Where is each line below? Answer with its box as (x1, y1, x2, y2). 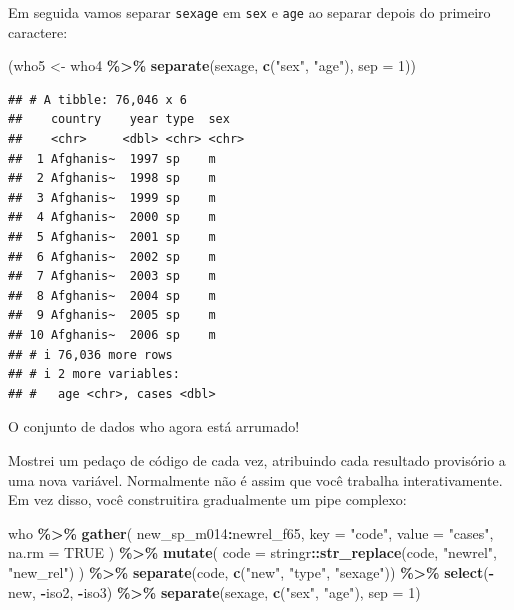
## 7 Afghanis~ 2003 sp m (8, 269, 216, 284)
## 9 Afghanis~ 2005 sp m (8, 308, 216, 323)
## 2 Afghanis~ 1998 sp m (8, 171, 216, 186)
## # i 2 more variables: (8, 367, 180, 382)
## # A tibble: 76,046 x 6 (8, 92, 187, 107)
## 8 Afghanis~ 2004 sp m (8, 288, 216, 303)
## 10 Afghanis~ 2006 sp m (8, 327, 216, 342)
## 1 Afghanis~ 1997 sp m (8, 151, 216, 166)
